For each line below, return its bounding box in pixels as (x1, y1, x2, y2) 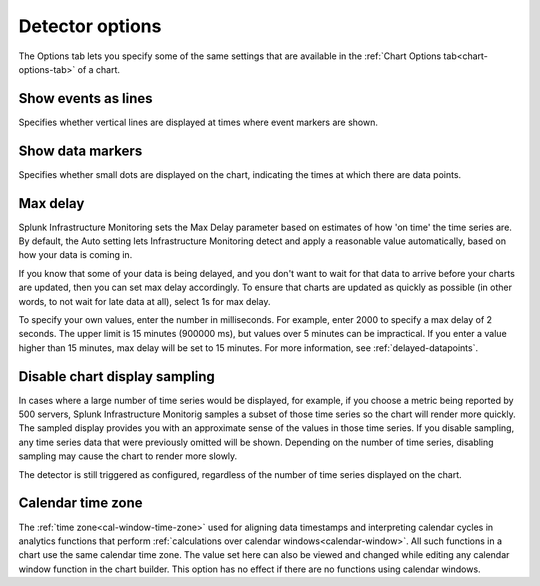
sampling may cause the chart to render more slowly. (18, 450, 238, 462)
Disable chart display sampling (18, 368, 215, 385)
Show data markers (18, 142, 143, 159)
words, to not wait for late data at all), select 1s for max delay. (18, 295, 271, 307)
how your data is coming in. (18, 249, 133, 261)
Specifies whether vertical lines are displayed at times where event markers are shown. (18, 116, 379, 128)
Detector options (18, 15, 162, 37)
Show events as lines (18, 90, 154, 107)
